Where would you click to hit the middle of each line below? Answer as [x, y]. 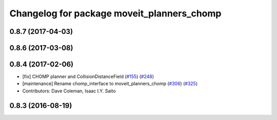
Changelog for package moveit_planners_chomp [115, 13]
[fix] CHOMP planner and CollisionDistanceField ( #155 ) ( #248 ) [88, 76]
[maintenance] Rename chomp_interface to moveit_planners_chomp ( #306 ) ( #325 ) [110, 84]
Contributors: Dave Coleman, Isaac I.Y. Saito [69, 91]
